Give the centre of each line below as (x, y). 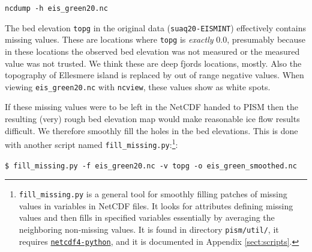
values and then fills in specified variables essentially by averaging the (147, 217)
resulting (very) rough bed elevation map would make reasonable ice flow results (152, 118)
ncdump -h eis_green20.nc (56, 8)
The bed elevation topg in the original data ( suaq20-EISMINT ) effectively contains (155, 27)
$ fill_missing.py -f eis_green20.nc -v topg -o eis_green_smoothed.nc (151, 166)
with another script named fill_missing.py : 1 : (91, 143)
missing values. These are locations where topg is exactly (109, 39)
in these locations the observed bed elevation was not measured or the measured (152, 51)
